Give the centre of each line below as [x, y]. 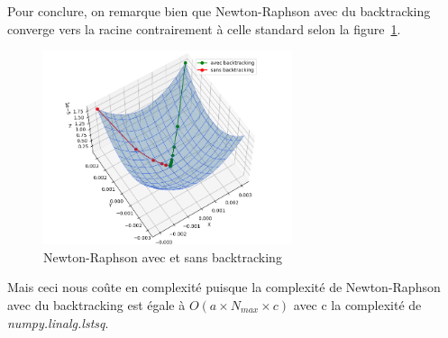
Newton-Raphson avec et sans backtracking [163, 256]
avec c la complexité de [357, 304]
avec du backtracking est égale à [96, 304]
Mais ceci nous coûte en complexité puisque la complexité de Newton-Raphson [224, 287]
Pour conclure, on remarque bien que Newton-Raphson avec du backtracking [219, 11]
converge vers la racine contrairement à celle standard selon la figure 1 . [204, 28]
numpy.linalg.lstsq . [58, 322]
